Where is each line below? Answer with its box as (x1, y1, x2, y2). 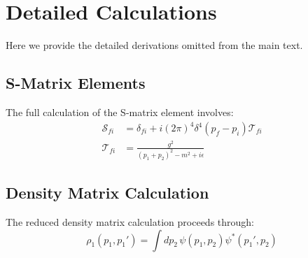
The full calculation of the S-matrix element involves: (6, 104, 234, 119)
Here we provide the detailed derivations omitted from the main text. (6, 38, 303, 52)
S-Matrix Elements (6, 72, 146, 94)
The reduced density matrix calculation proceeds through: (6, 215, 254, 229)
